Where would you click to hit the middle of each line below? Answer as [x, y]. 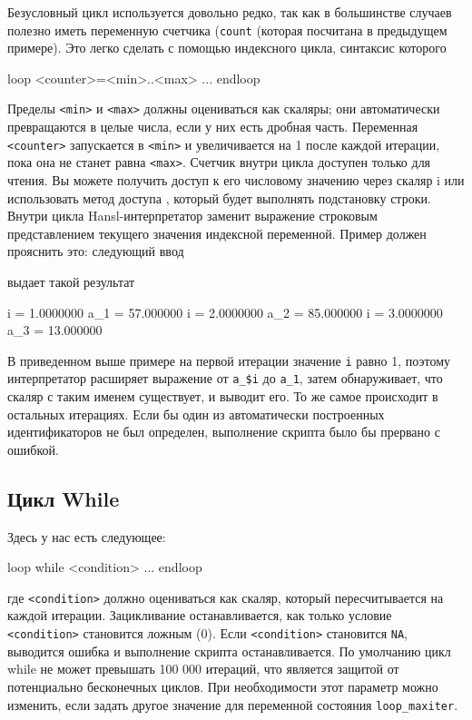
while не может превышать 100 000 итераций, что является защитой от [203, 669]
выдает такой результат [71, 281]
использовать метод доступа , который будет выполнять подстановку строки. [219, 197]
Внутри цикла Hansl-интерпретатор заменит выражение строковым [192, 216]
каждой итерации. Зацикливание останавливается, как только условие [200, 615]
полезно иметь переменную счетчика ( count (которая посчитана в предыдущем [227, 30]
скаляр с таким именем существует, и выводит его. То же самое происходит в [223, 396]
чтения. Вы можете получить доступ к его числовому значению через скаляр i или [236, 180]
